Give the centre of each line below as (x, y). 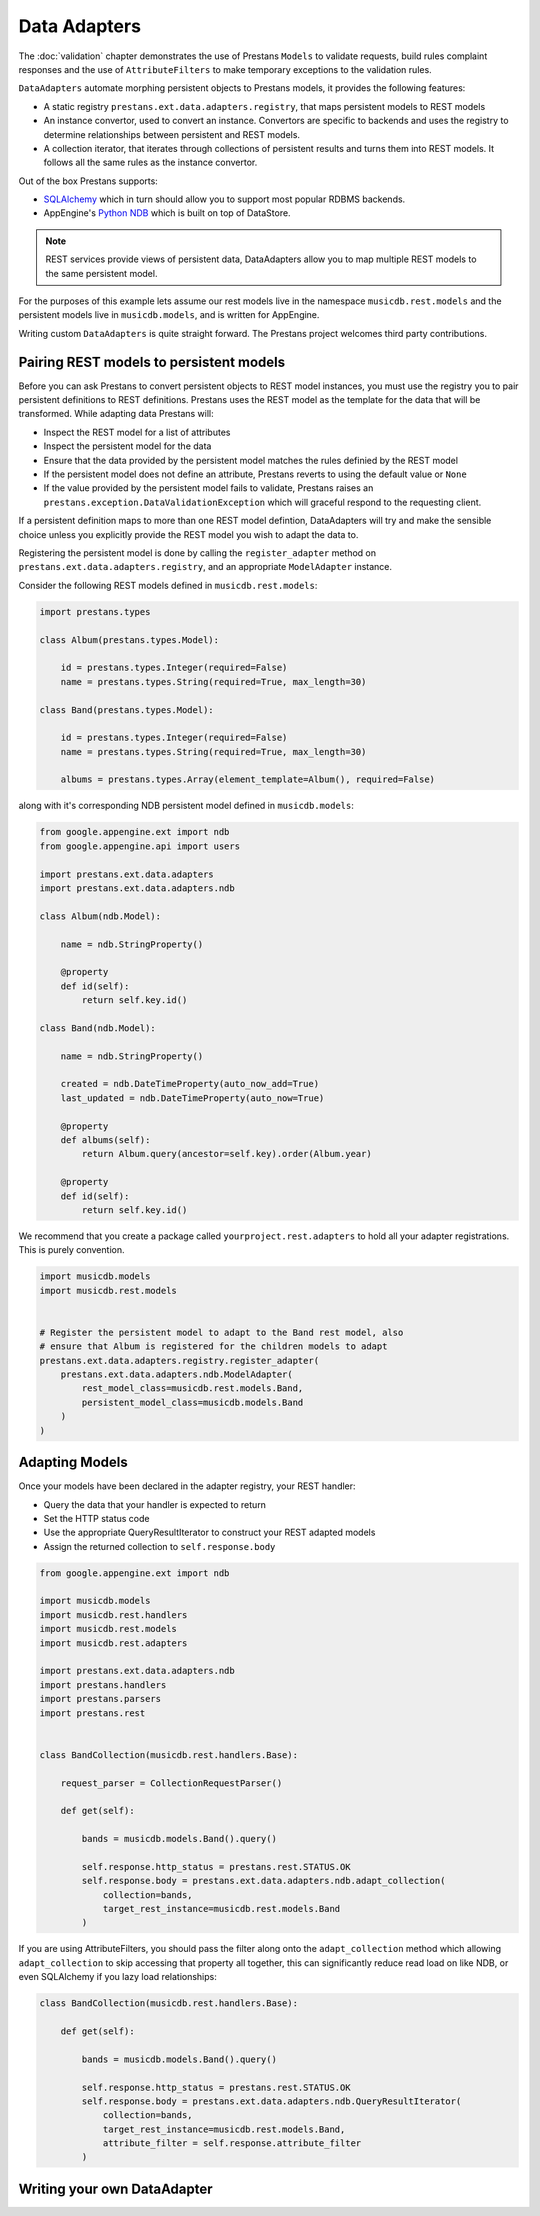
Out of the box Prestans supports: (88, 181)
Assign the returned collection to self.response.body (159, 1546)
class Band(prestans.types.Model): (126, 709)
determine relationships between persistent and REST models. (171, 134)
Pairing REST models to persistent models (152, 361)
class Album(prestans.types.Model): (129, 639)
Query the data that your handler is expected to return (155, 1504)
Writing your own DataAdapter (116, 2188)
